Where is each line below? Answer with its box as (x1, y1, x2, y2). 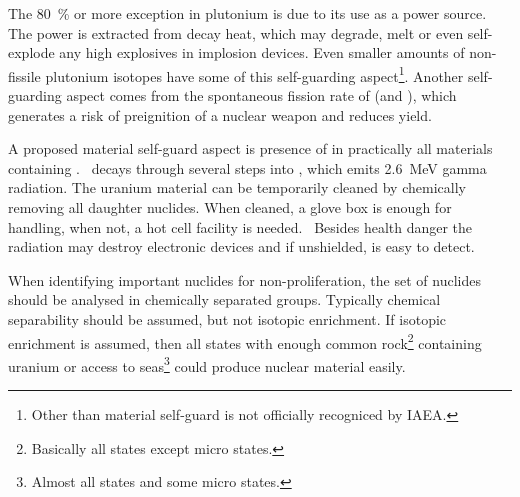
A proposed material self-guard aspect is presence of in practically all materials (8, 138, 493, 159)
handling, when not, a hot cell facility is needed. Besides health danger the (8, 216, 473, 237)
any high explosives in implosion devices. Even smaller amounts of (59, 42, 465, 63)
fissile (8, 65, 41, 86)
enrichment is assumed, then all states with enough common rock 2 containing (8, 329, 482, 353)
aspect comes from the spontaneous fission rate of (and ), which (66, 85, 457, 106)
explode (8, 42, 55, 63)
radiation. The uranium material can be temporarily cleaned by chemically (8, 177, 466, 198)
